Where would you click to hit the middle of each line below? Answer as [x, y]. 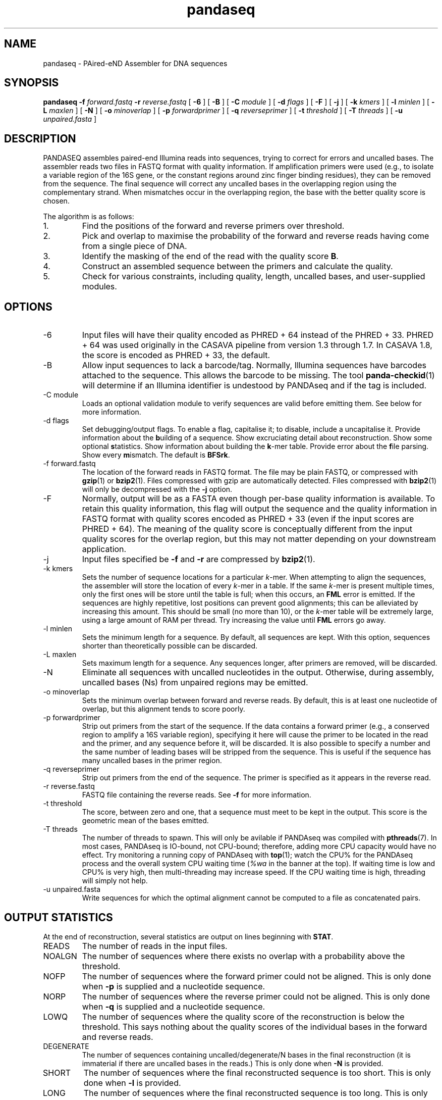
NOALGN [60, 956]
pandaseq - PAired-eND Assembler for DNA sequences [135, 63]
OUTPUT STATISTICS [59, 917]
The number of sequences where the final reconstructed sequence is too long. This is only [256, 1093]
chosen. [56, 201]
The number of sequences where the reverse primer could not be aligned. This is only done [256, 996]
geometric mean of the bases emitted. [145, 821]
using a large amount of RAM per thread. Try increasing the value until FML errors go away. [234, 620]
